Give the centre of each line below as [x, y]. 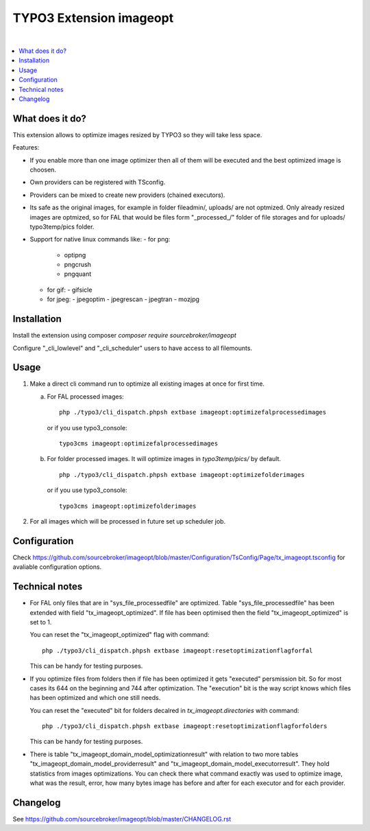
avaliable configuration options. [57, 567]
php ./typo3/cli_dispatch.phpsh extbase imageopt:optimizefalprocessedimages [193, 412]
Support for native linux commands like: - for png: [100, 239]
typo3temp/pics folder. [62, 226]
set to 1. [41, 622]
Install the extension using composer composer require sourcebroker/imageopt [124, 336]
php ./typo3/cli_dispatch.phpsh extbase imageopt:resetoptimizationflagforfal [177, 651]
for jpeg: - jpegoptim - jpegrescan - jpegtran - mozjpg [123, 299]
